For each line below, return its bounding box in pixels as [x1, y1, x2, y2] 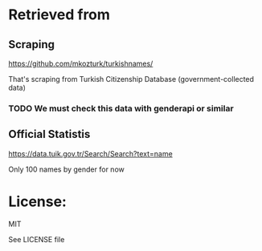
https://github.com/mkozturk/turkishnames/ [8, 59, 154, 68]
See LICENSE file [8, 234, 65, 244]
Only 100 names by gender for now [8, 164, 125, 174]
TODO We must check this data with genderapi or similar [8, 103, 235, 114]
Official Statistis [8, 128, 91, 141]
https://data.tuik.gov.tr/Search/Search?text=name [8, 148, 173, 158]
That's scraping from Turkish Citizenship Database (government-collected [8, 75, 255, 83]
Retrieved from [8, 6, 111, 24]
